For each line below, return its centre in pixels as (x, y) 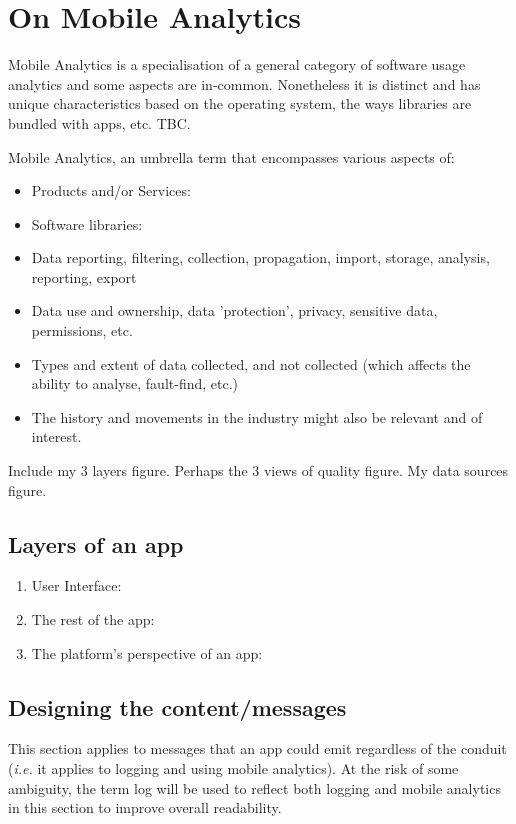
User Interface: (76, 585)
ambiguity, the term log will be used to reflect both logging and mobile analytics (254, 787)
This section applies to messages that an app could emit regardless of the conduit (257, 748)
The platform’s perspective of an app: (147, 652)
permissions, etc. (82, 330)
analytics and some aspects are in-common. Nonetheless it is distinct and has (244, 83)
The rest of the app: (93, 619)
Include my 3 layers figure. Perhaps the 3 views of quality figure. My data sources (258, 470)
